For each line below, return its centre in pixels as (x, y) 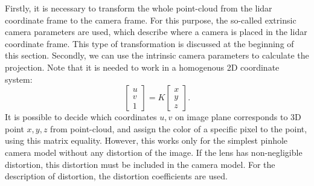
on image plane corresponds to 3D (238, 117)
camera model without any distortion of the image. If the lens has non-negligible (154, 152)
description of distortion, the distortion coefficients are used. (116, 176)
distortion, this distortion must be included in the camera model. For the (140, 164)
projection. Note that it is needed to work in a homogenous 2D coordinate (142, 67)
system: (19, 79)
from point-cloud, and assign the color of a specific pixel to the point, (179, 128)
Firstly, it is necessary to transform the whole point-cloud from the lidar (139, 8)
